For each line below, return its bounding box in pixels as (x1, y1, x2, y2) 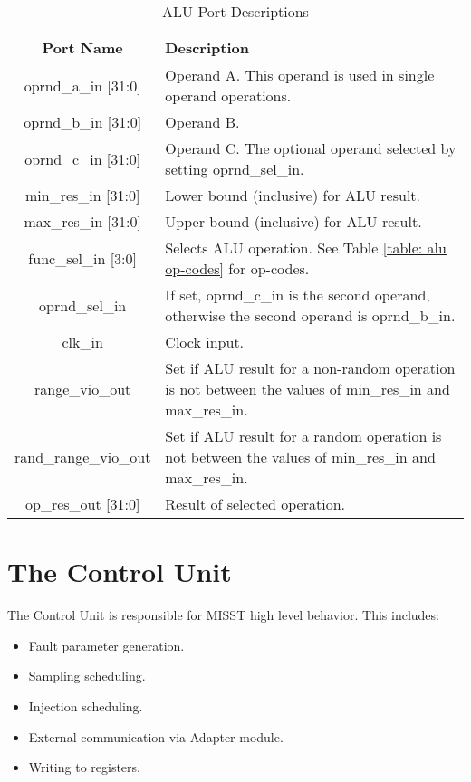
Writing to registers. (28, 758, 140, 777)
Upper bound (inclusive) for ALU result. (165, 211, 422, 232)
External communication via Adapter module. (28, 727, 284, 746)
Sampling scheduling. (28, 666, 146, 685)
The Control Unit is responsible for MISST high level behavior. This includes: (7, 606, 439, 625)
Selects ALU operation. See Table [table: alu (165, 237, 447, 258)
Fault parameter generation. (28, 635, 185, 654)
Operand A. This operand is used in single (165, 64, 435, 85)
